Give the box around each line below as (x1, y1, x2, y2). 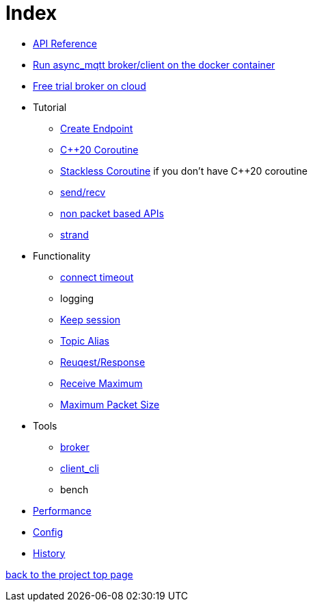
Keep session (60, 313, 121, 325)
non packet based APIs (60, 207, 164, 219)
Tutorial (33, 101, 67, 113)
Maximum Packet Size (60, 398, 160, 410)
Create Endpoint (60, 122, 133, 134)
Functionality (33, 249, 91, 262)
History (33, 547, 66, 559)
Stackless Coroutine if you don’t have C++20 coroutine (60, 164, 308, 177)
